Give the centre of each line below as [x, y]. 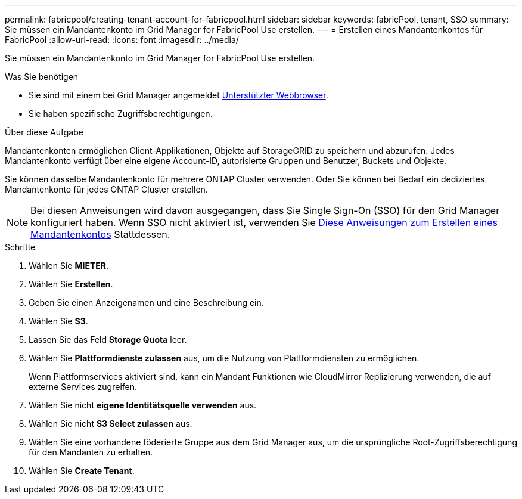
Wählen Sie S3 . [58, 321]
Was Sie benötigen [42, 77]
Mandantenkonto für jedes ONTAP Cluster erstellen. [106, 189]
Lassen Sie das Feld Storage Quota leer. [108, 340]
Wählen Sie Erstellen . [71, 284]
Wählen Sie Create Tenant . [82, 471]
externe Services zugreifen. [83, 387]
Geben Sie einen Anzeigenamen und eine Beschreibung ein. [146, 303]
